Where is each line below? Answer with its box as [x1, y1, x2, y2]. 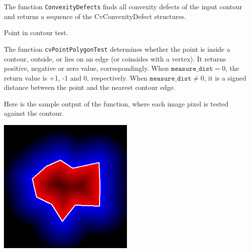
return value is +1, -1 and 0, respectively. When [4, 72, 147, 83]
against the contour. [4, 108, 64, 118]
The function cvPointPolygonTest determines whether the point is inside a [4, 43, 230, 54]
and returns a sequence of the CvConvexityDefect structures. [4, 11, 186, 21]
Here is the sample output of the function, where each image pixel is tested [4, 98, 229, 108]
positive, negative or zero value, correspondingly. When [4, 63, 169, 73]
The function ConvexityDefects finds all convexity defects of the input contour [4, 1, 243, 11]
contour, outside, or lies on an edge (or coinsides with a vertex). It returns [4, 53, 226, 63]
